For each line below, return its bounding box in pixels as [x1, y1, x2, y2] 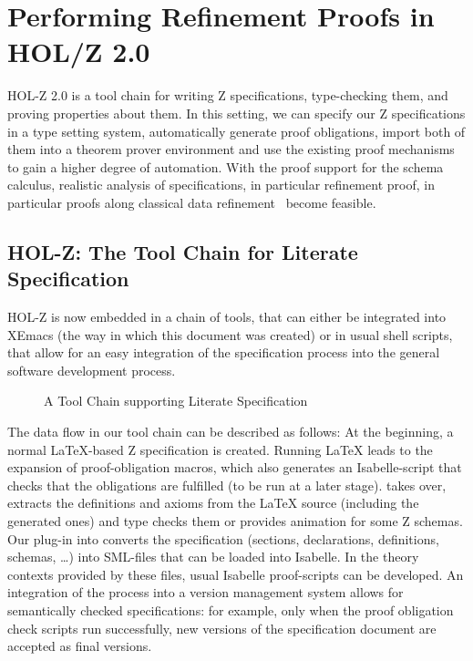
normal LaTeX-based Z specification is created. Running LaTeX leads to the [7, 439, 433, 459]
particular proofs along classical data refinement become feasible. [7, 192, 376, 212]
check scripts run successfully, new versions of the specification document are [7, 618, 437, 637]
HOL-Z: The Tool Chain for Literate [7, 237, 358, 265]
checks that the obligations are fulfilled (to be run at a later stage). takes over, [7, 475, 447, 494]
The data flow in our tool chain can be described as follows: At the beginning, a [7, 422, 454, 441]
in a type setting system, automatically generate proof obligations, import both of [7, 121, 466, 140]
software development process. [7, 360, 176, 379]
